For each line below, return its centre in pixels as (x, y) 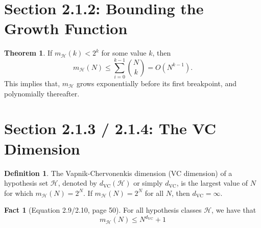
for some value (124, 53)
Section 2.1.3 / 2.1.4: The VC (110, 128)
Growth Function (66, 28)
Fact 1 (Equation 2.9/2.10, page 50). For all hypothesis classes (103, 210)
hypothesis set (26, 183)
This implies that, (32, 83)
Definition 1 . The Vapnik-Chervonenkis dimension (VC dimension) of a (118, 173)
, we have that (234, 210)
